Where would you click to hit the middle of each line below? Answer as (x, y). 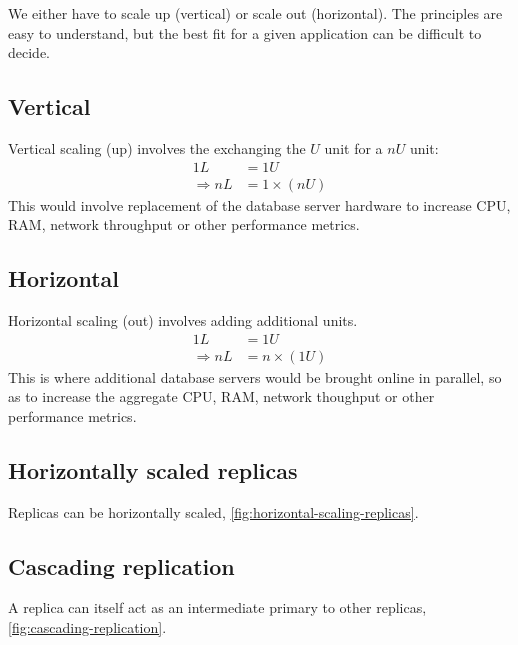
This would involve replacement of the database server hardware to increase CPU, (259, 204)
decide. (29, 52)
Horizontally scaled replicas (153, 469)
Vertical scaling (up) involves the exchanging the (157, 147)
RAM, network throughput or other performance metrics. (184, 224)
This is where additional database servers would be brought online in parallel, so (255, 376)
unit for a (353, 147)
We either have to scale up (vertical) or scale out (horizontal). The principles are (255, 13)
